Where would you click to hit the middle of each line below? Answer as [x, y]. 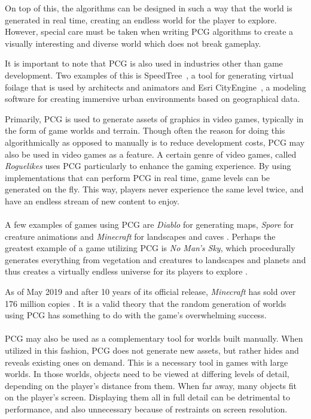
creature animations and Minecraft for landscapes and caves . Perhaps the [140, 236]
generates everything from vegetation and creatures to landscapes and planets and [155, 259]
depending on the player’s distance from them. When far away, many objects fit [151, 385]
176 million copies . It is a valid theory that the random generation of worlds [146, 303]
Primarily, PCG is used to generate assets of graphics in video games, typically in [154, 118]
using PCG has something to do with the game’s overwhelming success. [136, 315]
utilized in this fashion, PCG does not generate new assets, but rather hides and [152, 350]
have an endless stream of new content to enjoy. [92, 201]
